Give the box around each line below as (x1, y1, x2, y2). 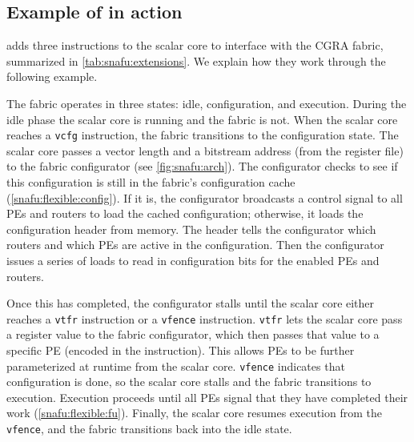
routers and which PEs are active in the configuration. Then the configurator (6, 236, 384, 253)
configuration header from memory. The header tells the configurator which (6, 220, 376, 237)
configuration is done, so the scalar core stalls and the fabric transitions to (6, 373, 372, 390)
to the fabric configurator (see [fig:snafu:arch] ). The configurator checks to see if (6, 158, 398, 175)
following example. (6, 68, 98, 85)
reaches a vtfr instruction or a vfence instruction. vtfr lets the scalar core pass (6, 310, 403, 327)
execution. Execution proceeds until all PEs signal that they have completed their (6, 388, 408, 405)
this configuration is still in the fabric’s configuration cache (6, 174, 295, 191)
